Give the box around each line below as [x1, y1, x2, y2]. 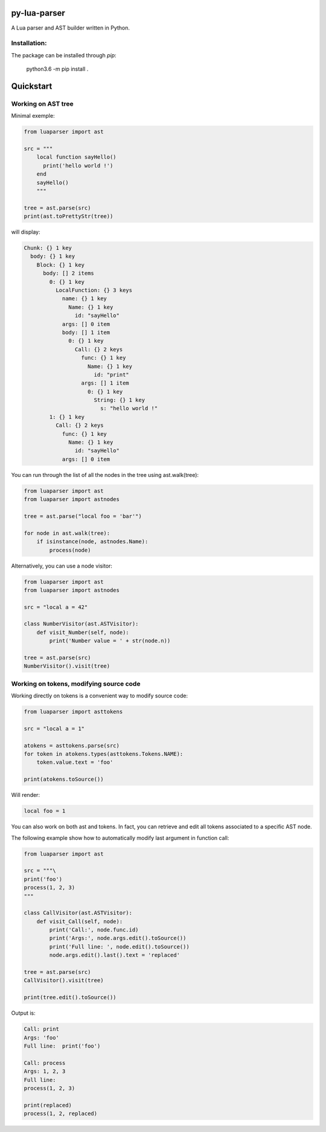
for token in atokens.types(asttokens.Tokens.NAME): [24, 750, 184, 758]
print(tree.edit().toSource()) [24, 994, 117, 1001]
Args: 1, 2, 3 [24, 1068, 66, 1075]
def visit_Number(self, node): [36, 628, 129, 636]
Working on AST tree [11, 100, 74, 108]
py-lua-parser [11, 8, 66, 18]
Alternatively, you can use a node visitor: [11, 562, 113, 569]
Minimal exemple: [11, 112, 55, 120]
